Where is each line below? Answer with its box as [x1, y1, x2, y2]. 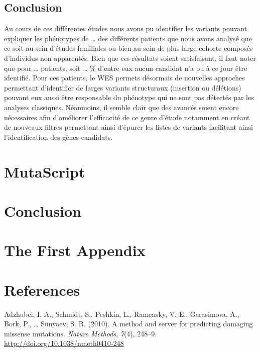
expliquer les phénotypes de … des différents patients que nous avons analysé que [4, 33, 252, 43]
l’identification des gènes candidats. [4, 131, 113, 142]
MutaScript [4, 161, 85, 182]
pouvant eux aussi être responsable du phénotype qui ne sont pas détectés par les [4, 92, 254, 103]
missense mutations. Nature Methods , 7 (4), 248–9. [4, 328, 157, 338]
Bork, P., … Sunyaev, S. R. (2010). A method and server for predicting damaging [4, 318, 253, 329]
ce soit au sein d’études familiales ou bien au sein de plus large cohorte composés [4, 43, 253, 53]
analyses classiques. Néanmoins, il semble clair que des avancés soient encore [4, 102, 239, 112]
